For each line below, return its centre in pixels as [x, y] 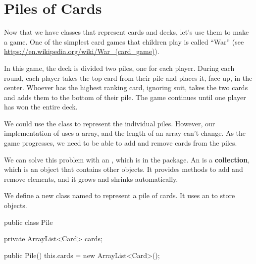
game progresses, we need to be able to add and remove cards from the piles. [121, 143]
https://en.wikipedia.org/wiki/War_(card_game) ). [82, 51]
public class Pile [28, 222]
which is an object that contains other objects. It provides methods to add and [124, 169]
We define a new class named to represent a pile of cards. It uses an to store [120, 195]
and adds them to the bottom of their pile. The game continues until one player [125, 97]
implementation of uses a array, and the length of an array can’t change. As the [125, 133]
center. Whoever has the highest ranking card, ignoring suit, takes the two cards [126, 87]
